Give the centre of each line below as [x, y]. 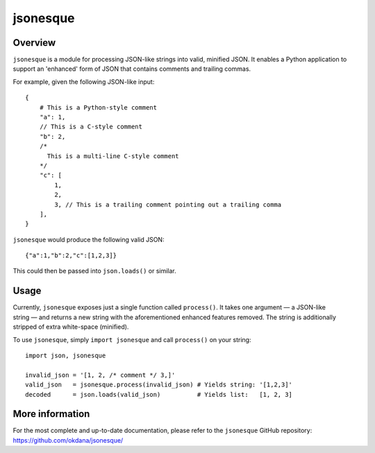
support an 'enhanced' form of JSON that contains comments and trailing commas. [132, 69]
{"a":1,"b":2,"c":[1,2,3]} [71, 256]
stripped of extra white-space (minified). [71, 327]
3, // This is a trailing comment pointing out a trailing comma [168, 204]
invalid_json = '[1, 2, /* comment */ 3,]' [100, 375]
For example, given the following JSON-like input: [84, 82]
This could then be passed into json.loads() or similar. [94, 271]
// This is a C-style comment [91, 127]
